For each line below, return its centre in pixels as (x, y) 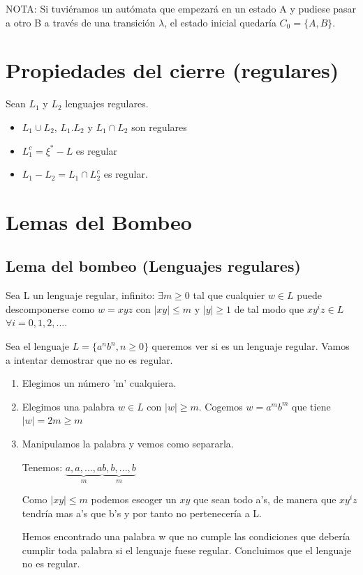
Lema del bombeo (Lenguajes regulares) (153, 266)
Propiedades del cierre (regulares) (172, 70)
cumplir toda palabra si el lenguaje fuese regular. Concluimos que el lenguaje (187, 550)
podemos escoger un (134, 499)
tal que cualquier (229, 295)
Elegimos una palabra (68, 406)
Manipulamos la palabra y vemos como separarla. (128, 444)
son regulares (159, 127)
